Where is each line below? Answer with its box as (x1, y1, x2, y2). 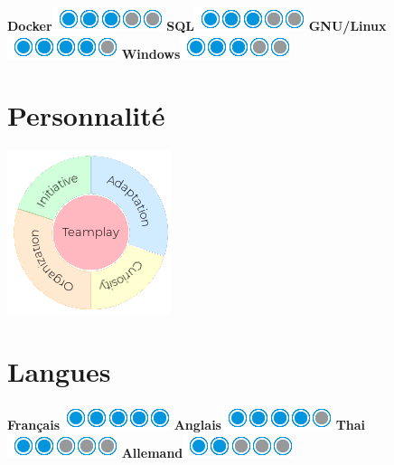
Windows (121, 43, 181, 62)
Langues (7, 353, 111, 390)
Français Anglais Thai (7, 415, 366, 434)
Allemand (121, 442, 183, 461)
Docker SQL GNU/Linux (7, 16, 387, 34)
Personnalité (7, 97, 165, 134)
